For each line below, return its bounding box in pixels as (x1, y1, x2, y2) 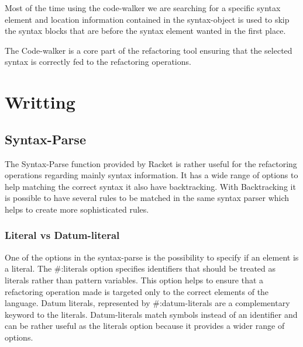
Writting (5, 90, 75, 114)
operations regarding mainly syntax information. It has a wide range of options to (5, 169, 298, 181)
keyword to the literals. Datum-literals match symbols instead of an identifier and (5, 308, 298, 320)
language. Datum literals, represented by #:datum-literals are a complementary (5, 297, 290, 309)
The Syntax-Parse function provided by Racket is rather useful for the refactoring (5, 157, 297, 169)
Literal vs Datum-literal (5, 228, 120, 242)
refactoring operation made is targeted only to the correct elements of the (5, 285, 269, 297)
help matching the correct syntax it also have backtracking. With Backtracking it (5, 180, 296, 192)
